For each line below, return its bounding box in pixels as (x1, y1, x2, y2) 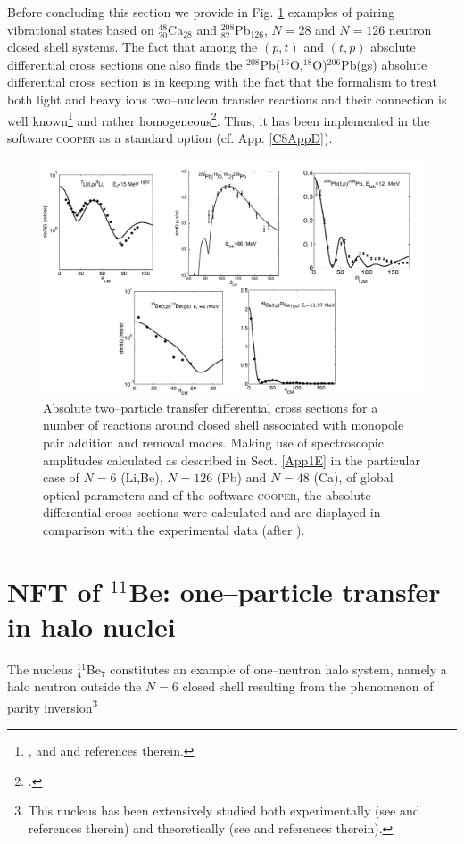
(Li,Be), (120, 468, 163, 487)
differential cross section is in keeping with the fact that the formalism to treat (7, 72, 437, 91)
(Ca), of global (313, 468, 394, 487)
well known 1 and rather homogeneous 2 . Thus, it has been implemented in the (7, 108, 430, 130)
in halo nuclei (7, 607, 176, 644)
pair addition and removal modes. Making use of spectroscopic (43, 432, 384, 451)
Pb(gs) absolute (341, 54, 427, 73)
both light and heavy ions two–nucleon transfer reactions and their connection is (7, 89, 447, 108)
